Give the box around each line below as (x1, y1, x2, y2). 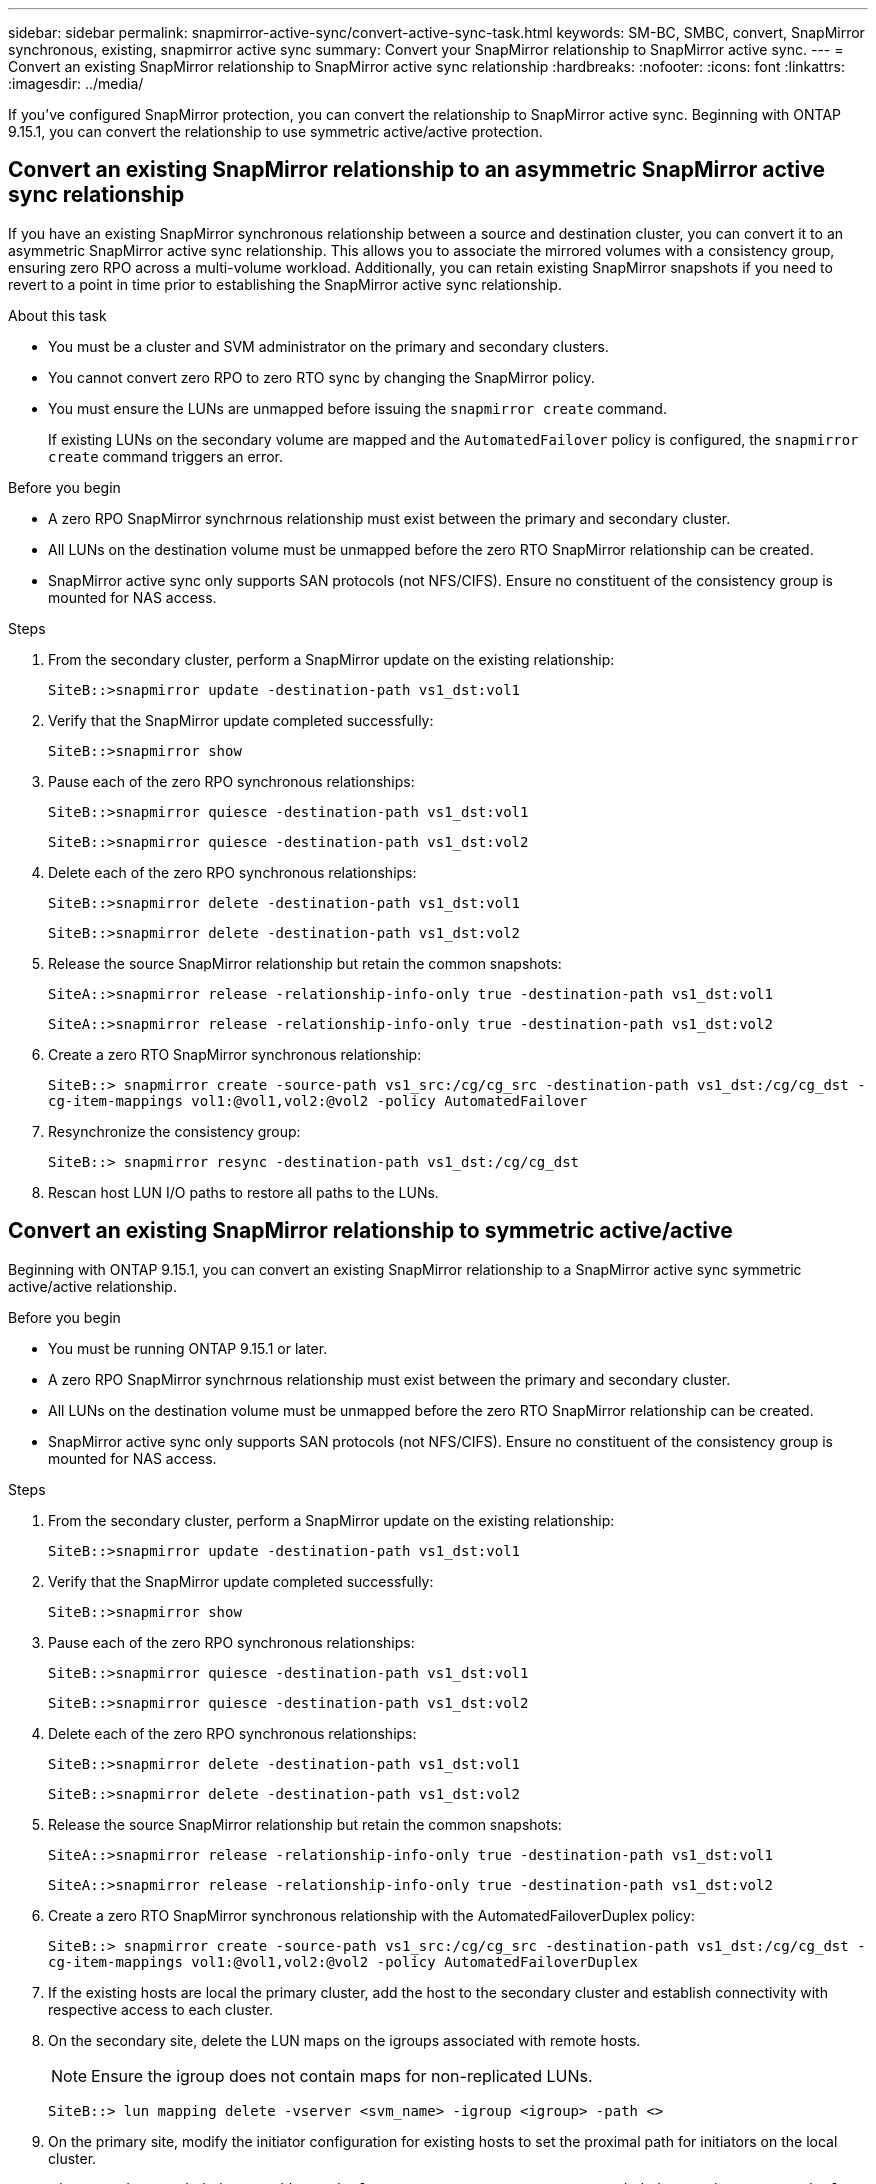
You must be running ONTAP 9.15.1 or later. (48, 1339, 328, 1357)
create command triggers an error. (48, 447, 283, 465)
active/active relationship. (8, 1277, 177, 1295)
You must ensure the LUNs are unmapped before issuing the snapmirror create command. (48, 399, 667, 417)
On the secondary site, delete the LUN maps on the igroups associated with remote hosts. (48, 2031, 641, 2049)
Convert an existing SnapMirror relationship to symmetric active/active (8, 1218, 733, 1244)
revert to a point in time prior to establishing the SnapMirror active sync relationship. (8, 275, 562, 293)
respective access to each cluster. (48, 2000, 273, 2018)
